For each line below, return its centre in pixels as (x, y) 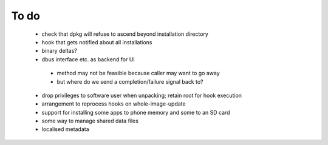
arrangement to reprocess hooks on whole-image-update (114, 104)
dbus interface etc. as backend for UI (88, 59)
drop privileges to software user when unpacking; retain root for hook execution (142, 95)
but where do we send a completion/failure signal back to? (130, 81)
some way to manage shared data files (90, 121)
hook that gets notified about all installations (97, 42)
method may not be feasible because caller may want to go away (138, 73)
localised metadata (65, 129)
